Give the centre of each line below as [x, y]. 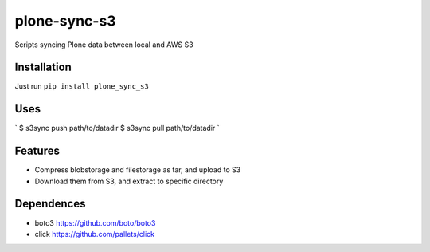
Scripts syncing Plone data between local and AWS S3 [104, 45]
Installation [43, 67]
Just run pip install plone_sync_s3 [82, 86]
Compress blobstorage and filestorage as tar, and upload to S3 [138, 170]
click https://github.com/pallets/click [95, 234]
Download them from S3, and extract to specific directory [129, 181]
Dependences [50, 204]
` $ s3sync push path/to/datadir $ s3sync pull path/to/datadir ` [117, 128]
